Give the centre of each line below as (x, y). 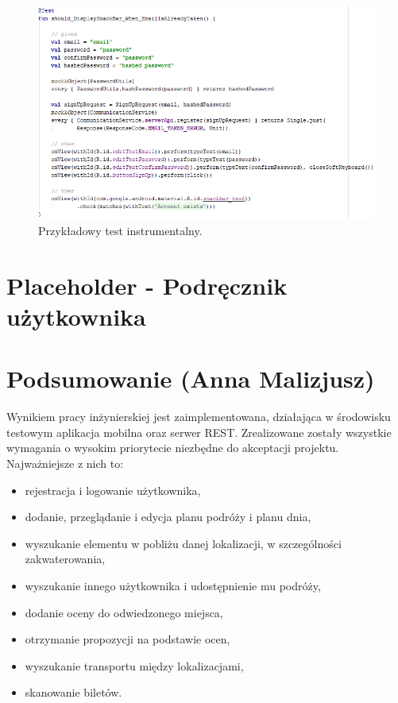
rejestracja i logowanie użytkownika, (113, 490)
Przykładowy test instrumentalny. (120, 230)
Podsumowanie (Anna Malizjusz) (191, 379)
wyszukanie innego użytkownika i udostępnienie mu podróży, (173, 585)
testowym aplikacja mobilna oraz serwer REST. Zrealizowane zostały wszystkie (199, 432)
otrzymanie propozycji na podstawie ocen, (128, 639)
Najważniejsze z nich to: (65, 463)
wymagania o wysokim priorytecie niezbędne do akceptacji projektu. (173, 448)
